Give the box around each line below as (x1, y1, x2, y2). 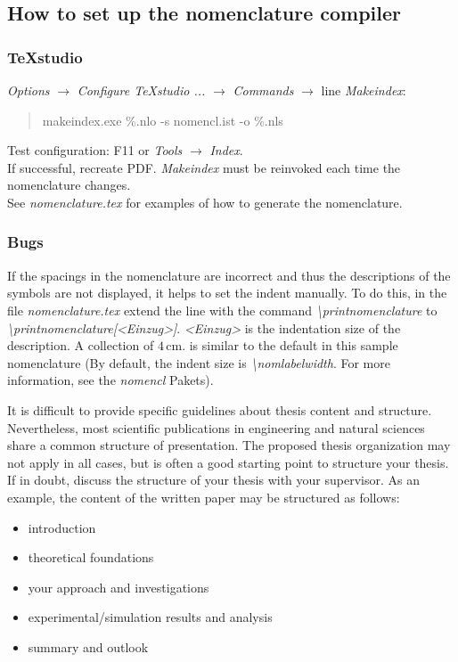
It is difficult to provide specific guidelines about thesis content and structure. (7, 400, 432, 419)
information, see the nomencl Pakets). (7, 371, 214, 389)
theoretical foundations (28, 548, 154, 567)
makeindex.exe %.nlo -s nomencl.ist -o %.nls (42, 110, 283, 129)
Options (7, 81, 50, 99)
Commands (233, 81, 294, 99)
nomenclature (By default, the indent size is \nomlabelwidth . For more (7, 353, 390, 372)
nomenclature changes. (7, 176, 131, 194)
